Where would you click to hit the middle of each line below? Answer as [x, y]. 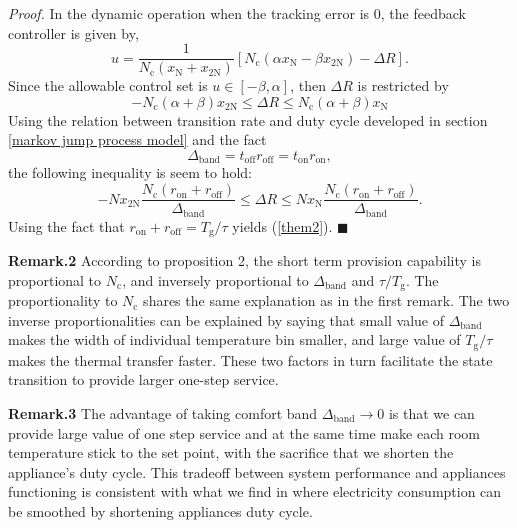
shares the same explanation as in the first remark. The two [326, 300]
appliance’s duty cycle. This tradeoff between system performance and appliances [257, 471]
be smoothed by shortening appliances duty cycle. [160, 510]
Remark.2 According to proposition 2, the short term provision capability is [244, 260]
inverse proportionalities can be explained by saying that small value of [226, 319]
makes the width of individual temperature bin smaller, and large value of [234, 339]
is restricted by [403, 85]
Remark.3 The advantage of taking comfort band [163, 412]
